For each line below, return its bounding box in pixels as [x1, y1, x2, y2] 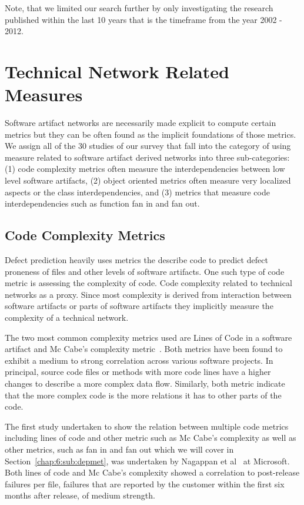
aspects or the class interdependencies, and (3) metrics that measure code [5, 185, 270, 198]
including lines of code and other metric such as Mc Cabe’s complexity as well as [5, 431, 296, 444]
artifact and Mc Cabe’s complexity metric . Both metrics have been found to [5, 343, 283, 355]
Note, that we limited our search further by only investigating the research [5, 2, 273, 14]
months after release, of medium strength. [5, 489, 155, 501]
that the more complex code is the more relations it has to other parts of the [5, 388, 282, 401]
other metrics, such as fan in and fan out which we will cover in [5, 443, 234, 455]
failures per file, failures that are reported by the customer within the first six [5, 477, 285, 490]
